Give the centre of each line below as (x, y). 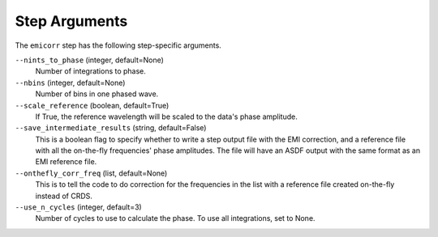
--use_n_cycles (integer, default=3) (78, 207)
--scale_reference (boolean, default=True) (92, 105)
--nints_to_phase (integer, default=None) (89, 60)
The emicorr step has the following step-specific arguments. (118, 45)
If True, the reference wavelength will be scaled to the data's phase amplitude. (166, 116)
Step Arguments (71, 21)
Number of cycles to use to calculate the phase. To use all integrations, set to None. (175, 218)
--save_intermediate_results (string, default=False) (111, 128)
